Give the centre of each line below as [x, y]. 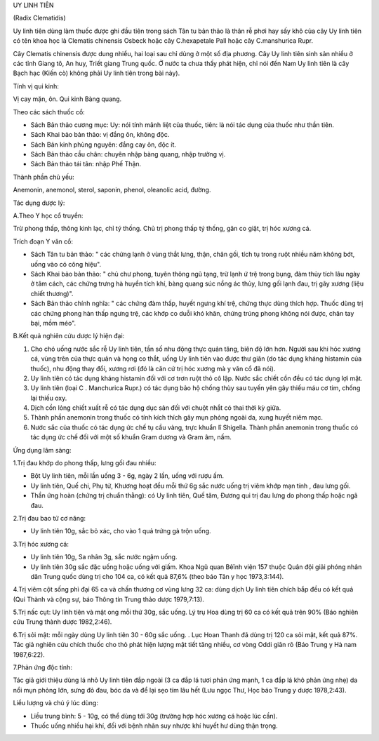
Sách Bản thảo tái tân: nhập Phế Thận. [86, 164]
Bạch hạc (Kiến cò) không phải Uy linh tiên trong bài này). [97, 73]
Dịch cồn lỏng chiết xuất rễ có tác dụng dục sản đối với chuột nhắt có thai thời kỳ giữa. [156, 408]
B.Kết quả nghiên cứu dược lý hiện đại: [69, 336]
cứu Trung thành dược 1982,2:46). [62, 622]
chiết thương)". [52, 293]
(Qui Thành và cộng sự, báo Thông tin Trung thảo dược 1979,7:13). [109, 599]
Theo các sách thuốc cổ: [49, 112]
